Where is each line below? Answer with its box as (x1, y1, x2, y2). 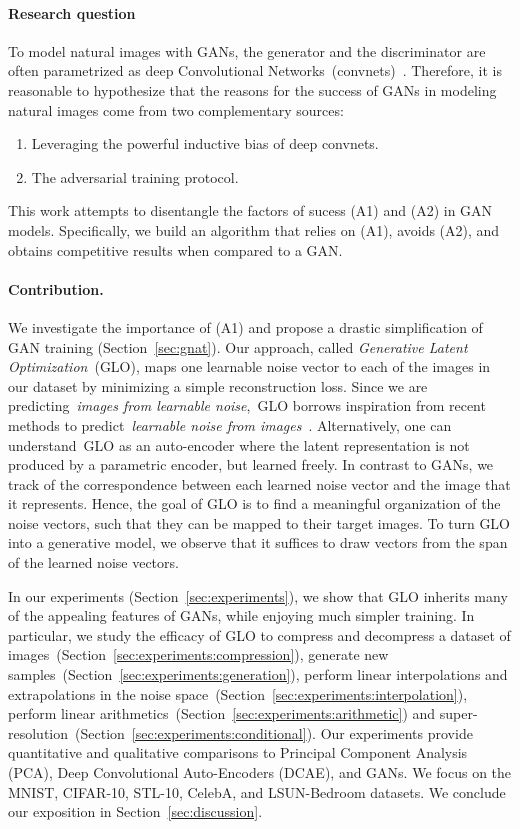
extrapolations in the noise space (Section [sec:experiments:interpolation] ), (8, 683, 468, 704)
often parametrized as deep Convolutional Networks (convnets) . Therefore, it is (8, 60, 503, 81)
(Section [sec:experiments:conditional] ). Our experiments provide (75, 722, 473, 743)
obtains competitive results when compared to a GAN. (8, 239, 343, 260)
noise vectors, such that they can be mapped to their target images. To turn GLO (8, 512, 511, 533)
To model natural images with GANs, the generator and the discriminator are (8, 40, 486, 61)
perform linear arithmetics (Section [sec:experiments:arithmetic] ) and (8, 703, 436, 724)
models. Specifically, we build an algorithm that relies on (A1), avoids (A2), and (8, 219, 500, 240)
